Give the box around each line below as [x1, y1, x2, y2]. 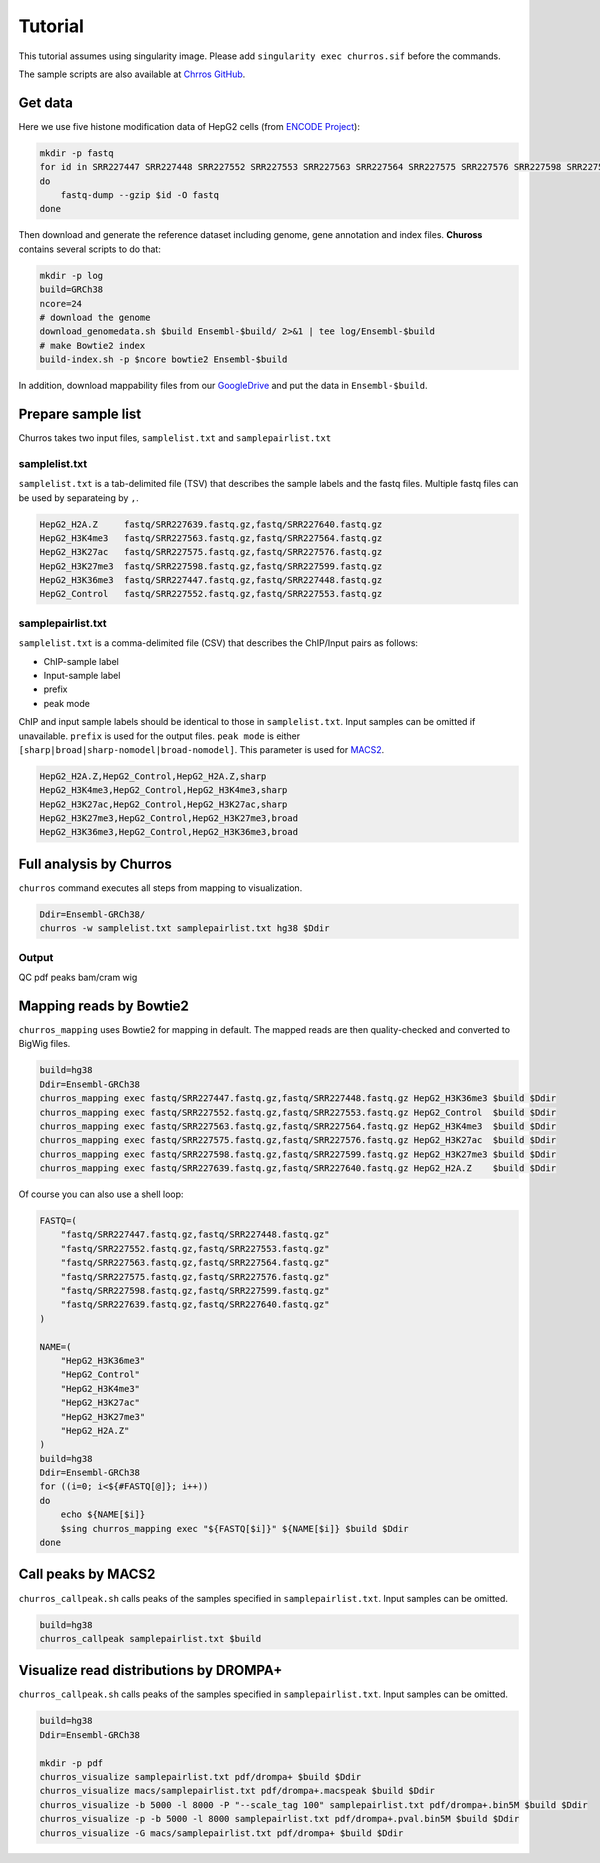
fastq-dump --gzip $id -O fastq [60, 190, 220, 200]
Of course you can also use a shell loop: [18, 1188, 184, 1200]
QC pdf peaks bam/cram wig [18, 971, 138, 984]
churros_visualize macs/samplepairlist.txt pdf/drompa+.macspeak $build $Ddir [39, 1785, 435, 1797]
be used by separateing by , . [18, 491, 139, 504]
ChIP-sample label [43, 655, 119, 667]
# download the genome [39, 311, 151, 323]
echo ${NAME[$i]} [60, 1509, 146, 1520]
